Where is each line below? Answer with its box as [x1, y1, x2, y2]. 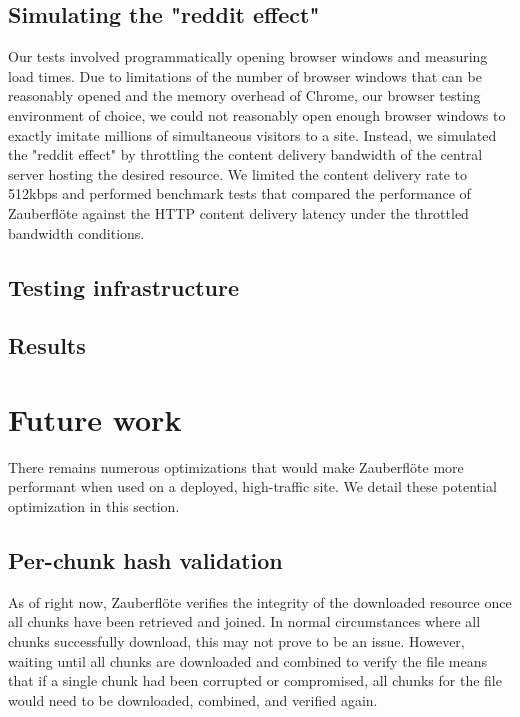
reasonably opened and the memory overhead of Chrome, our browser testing [8, 85, 481, 106]
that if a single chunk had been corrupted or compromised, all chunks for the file [8, 670, 502, 691]
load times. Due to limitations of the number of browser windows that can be [8, 65, 482, 86]
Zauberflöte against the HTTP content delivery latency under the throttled [8, 202, 469, 223]
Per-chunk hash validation [8, 545, 283, 575]
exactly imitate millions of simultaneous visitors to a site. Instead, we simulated [8, 124, 497, 145]
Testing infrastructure [8, 271, 240, 302]
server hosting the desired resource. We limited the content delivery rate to [8, 163, 468, 184]
